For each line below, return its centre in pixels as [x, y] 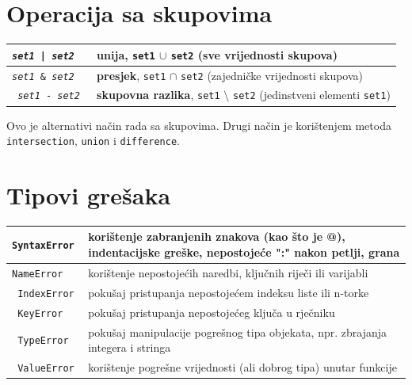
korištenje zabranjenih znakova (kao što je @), [217, 236]
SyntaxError [43, 246]
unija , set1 [126, 54]
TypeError [43, 341]
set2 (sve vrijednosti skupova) [254, 54]
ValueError [46, 369]
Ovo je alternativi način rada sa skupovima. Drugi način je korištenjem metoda [199, 125]
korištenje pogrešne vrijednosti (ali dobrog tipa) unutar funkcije [242, 367]
